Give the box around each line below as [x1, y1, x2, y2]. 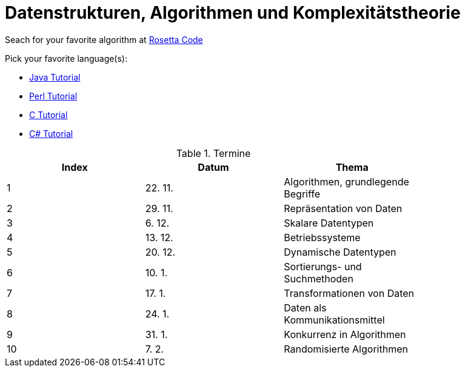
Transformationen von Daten [284, 287, 415, 299]
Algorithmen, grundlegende [284, 175, 409, 188]
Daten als [284, 301, 327, 314]
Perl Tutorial [29, 90, 78, 101]
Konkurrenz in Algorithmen [284, 328, 406, 340]
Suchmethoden [284, 272, 353, 285]
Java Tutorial [29, 71, 81, 82]
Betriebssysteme [284, 231, 361, 244]
